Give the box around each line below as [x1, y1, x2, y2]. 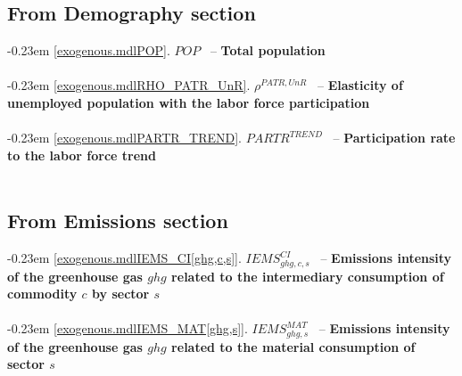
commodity [7, 284, 78, 303]
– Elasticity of [317, 76, 403, 94]
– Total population [210, 41, 326, 60]
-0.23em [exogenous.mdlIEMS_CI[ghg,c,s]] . [7, 249, 242, 267]
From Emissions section [7, 207, 228, 234]
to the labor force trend [7, 145, 157, 164]
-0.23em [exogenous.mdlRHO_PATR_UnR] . [7, 76, 251, 94]
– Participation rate [333, 128, 456, 147]
